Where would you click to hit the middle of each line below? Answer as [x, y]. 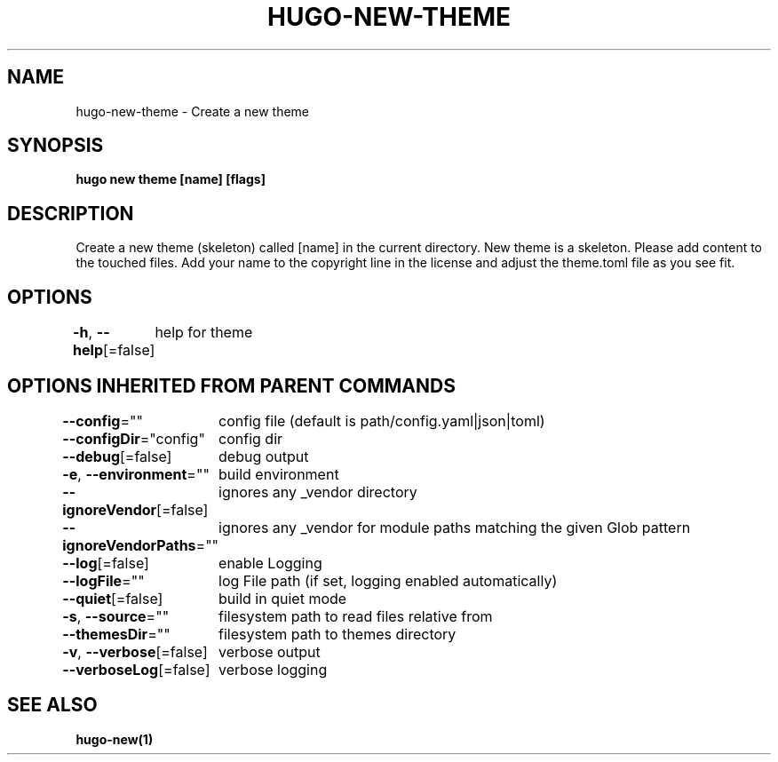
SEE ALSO [52, 705]
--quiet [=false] [113, 598]
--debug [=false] [117, 456]
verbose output [270, 651]
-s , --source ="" [116, 616]
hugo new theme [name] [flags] [171, 179]
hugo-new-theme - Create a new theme [192, 111]
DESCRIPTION [71, 213]
